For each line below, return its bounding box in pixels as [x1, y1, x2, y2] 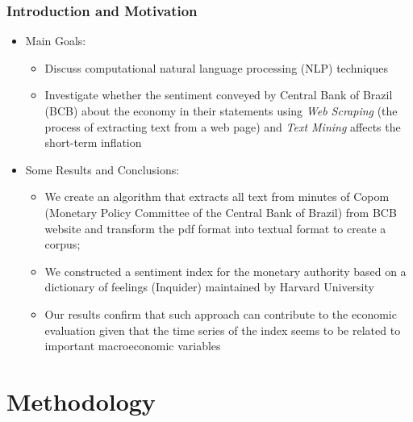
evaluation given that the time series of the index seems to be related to [44, 321, 401, 338]
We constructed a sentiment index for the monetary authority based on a [44, 262, 407, 279]
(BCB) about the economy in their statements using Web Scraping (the [44, 102, 398, 119]
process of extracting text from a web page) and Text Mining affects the [44, 118, 401, 135]
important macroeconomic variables [44, 337, 221, 354]
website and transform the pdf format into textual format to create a [44, 219, 386, 236]
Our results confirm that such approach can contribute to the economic [44, 305, 397, 322]
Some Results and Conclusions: [25, 161, 180, 178]
